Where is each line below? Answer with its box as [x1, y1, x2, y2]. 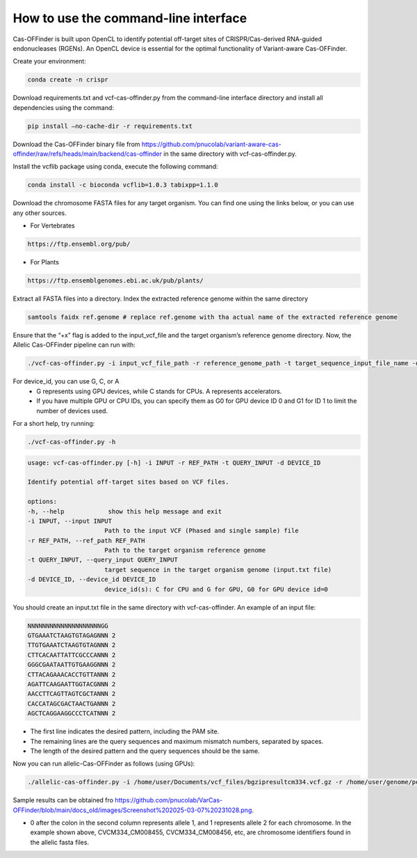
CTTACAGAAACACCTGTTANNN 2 [27, 670, 116, 678]
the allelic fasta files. [30, 838, 90, 846]
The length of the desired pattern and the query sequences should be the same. [30, 747, 260, 755]
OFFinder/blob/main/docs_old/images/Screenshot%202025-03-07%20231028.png [13, 806, 252, 814]
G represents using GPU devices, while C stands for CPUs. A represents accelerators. [36, 387, 282, 395]
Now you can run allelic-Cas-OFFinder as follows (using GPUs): [13, 759, 195, 768]
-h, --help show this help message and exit [27, 507, 222, 515]
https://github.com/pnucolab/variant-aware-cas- [141, 140, 281, 148]
